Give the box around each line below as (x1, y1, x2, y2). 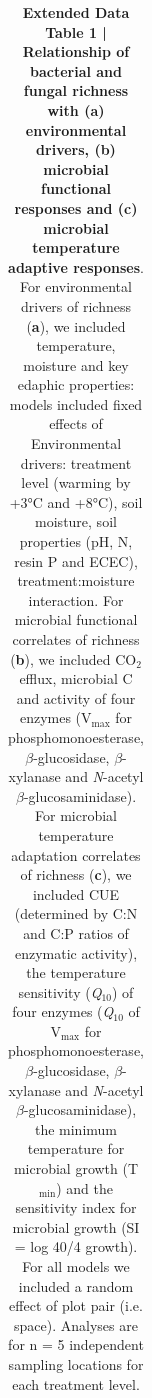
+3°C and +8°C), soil (9, 491, 143, 512)
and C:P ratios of (23, 922, 129, 943)
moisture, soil (35, 511, 117, 532)
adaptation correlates (11, 844, 141, 865)
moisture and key (23, 354, 129, 375)
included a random (18, 1275, 134, 1296)
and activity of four (16, 687, 136, 708)
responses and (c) (14, 197, 138, 218)
